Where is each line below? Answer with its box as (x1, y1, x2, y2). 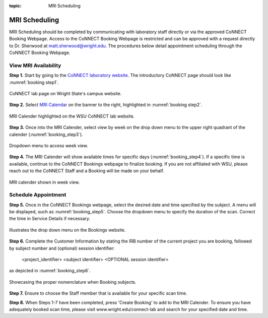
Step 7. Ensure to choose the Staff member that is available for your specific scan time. (9, 290, 188, 296)
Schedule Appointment (9, 191, 67, 198)
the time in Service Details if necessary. (9, 216, 90, 222)
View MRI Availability (9, 62, 62, 69)
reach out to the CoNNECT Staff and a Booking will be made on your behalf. (9, 168, 164, 174)
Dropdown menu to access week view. (9, 142, 88, 148)
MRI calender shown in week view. (9, 179, 80, 185)
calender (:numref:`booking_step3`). (9, 131, 83, 137)
